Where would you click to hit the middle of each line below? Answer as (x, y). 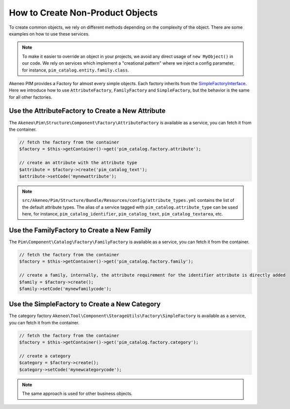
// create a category (45, 356)
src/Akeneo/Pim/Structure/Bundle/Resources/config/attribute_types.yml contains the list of (128, 200)
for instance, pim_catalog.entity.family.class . (76, 70)
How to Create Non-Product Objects (83, 13)
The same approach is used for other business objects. (77, 393)
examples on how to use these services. (49, 34)
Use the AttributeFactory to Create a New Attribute (87, 111)
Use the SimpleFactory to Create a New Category (85, 304)
